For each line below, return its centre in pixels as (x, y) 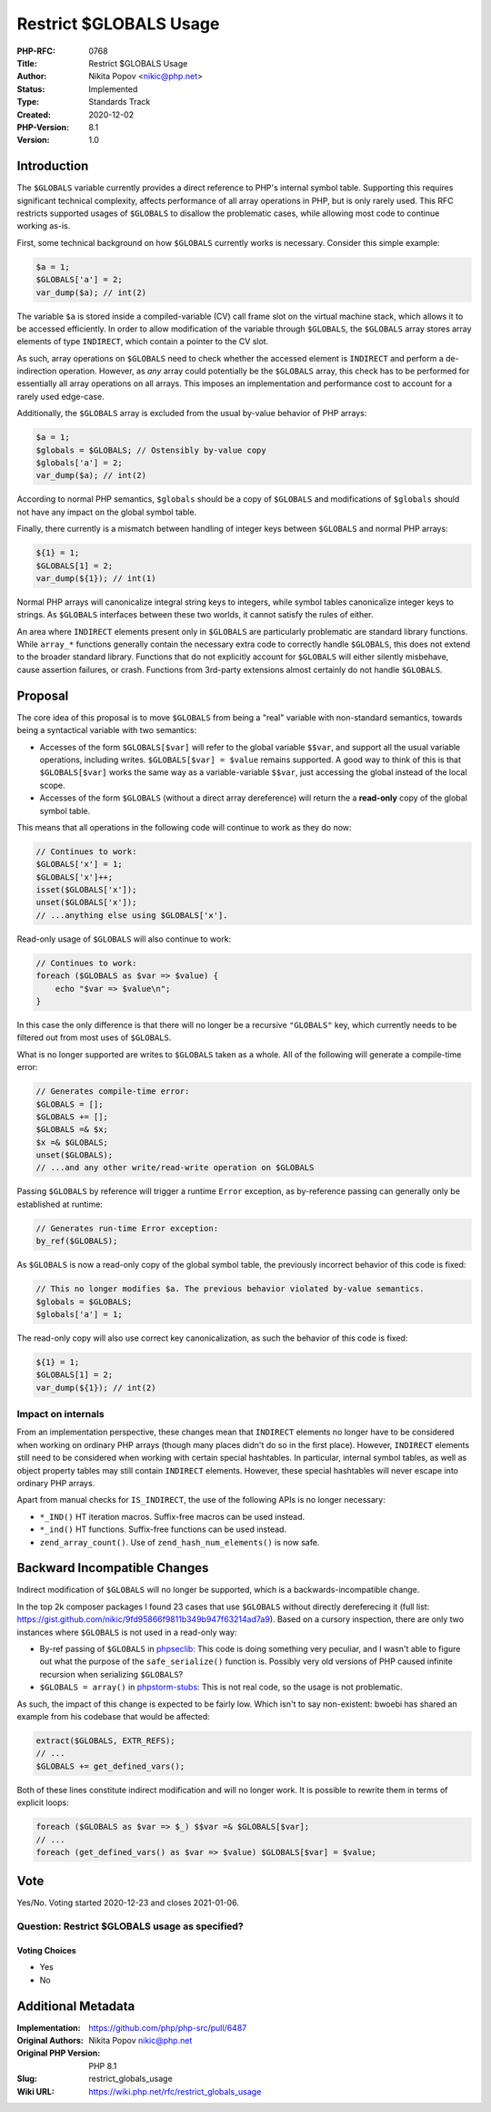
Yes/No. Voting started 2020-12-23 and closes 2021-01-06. (128, 1903)
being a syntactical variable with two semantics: (107, 730)
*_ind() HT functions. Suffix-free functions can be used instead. (163, 1529)
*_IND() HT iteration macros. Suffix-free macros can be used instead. (172, 1516)
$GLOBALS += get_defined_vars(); (110, 1766)
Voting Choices (46, 1950)
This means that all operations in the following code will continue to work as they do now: (184, 827)
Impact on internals (60, 1414)
